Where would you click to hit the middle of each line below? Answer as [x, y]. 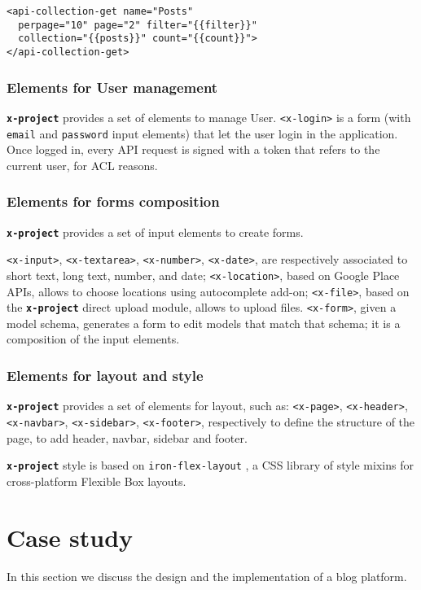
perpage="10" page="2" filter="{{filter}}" [138, 25]
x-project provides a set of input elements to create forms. [155, 232]
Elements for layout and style [105, 375]
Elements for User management [112, 87]
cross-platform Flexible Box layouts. [96, 481]
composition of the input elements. [93, 339]
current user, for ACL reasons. [82, 165]
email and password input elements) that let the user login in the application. [202, 133]
